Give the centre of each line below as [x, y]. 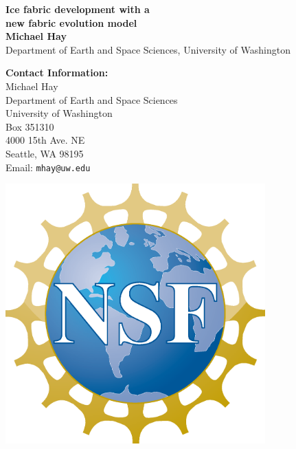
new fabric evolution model [71, 22]
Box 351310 [30, 126]
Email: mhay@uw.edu [48, 167]
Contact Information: [57, 73]
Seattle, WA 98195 [45, 153]
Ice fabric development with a [78, 9]
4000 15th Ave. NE [45, 140]
